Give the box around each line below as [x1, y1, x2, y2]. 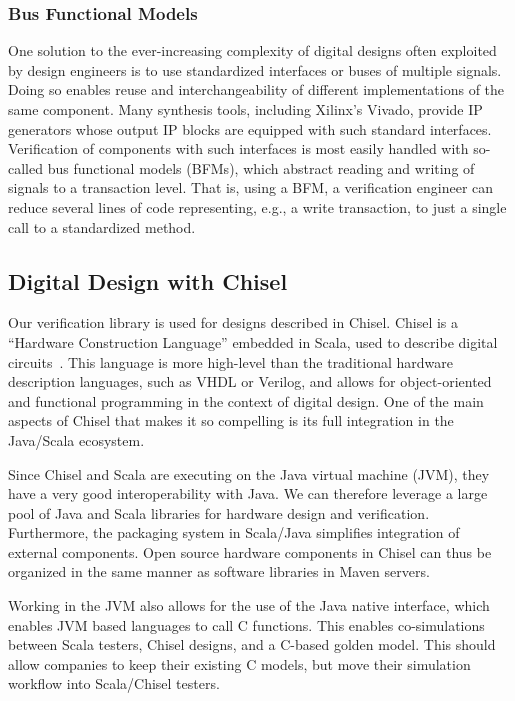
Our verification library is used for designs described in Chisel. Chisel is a [8, 312, 459, 333]
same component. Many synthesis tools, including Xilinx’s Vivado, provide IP [8, 99, 483, 119]
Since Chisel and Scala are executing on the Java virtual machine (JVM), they [8, 463, 490, 484]
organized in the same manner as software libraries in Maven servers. [8, 561, 430, 582]
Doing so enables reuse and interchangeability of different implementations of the [8, 79, 505, 100]
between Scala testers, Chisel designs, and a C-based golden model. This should [8, 634, 496, 655]
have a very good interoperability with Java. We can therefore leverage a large [8, 483, 488, 504]
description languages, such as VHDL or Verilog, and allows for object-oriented [8, 371, 492, 392]
